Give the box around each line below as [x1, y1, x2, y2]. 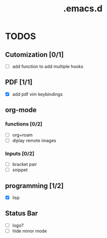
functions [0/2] [5, 120, 43, 127]
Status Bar [5, 209, 38, 218]
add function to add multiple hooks [12, 64, 84, 69]
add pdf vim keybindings [12, 91, 63, 97]
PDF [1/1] [5, 78, 33, 86]
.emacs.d [63, 3, 103, 14]
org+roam [12, 132, 33, 138]
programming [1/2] [5, 181, 64, 190]
